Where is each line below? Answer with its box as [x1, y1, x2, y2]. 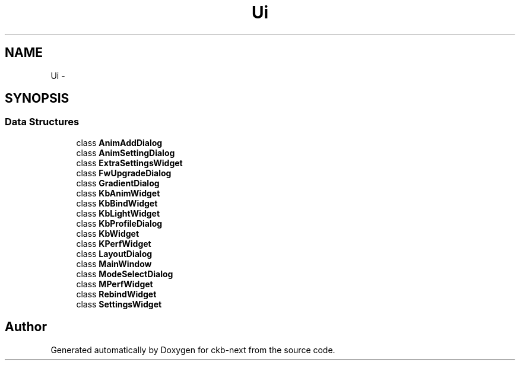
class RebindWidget [76, 288, 157, 299]
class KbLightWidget [76, 208, 160, 218]
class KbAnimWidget [76, 188, 160, 198]
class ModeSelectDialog [76, 268, 173, 279]
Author [5, 319, 47, 335]
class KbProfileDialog [76, 218, 163, 228]
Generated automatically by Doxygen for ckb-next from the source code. [50, 344, 335, 355]
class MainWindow [76, 258, 152, 269]
